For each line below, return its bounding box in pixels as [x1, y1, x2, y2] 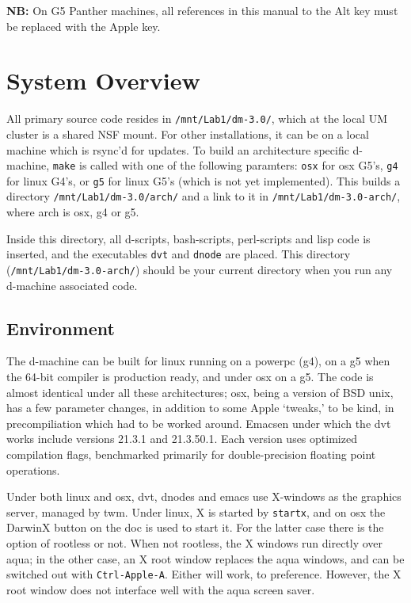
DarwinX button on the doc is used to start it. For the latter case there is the [6, 519, 384, 536]
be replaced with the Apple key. [6, 17, 161, 34]
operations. [6, 461, 60, 478]
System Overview [6, 64, 200, 97]
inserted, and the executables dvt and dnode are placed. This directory [6, 246, 351, 262]
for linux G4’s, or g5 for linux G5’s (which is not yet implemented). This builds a [6, 172, 401, 189]
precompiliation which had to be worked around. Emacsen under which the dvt [6, 414, 391, 431]
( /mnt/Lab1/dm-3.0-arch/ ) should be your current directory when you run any [6, 261, 393, 277]
